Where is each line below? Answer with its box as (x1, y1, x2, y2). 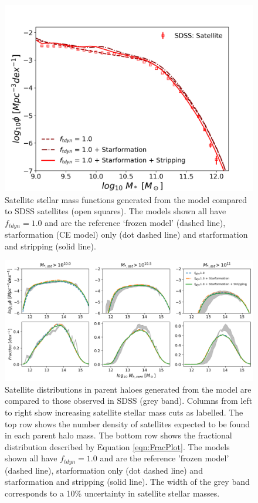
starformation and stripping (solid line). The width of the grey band (5, 475, 250, 488)
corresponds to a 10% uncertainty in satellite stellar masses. (5, 487, 220, 499)
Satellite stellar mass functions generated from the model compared (5, 193, 247, 205)
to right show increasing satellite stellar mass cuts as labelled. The (5, 406, 243, 418)
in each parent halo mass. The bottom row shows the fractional (5, 429, 232, 441)
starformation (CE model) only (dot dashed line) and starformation (5, 228, 248, 241)
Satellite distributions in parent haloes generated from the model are (5, 383, 252, 395)
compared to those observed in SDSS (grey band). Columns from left (5, 394, 253, 407)
